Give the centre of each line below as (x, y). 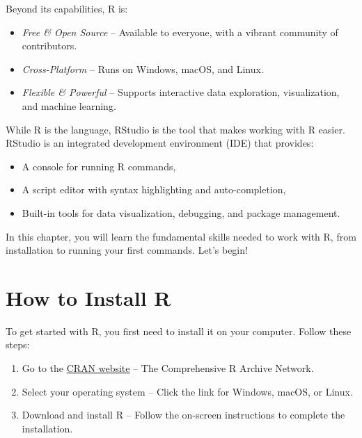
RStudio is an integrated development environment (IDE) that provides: (160, 143)
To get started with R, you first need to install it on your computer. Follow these (179, 331)
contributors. (49, 46)
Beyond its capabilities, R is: (67, 8)
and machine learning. (69, 105)
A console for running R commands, (99, 166)
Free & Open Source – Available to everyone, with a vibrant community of (180, 32)
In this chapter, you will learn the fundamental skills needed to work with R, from (181, 236)
